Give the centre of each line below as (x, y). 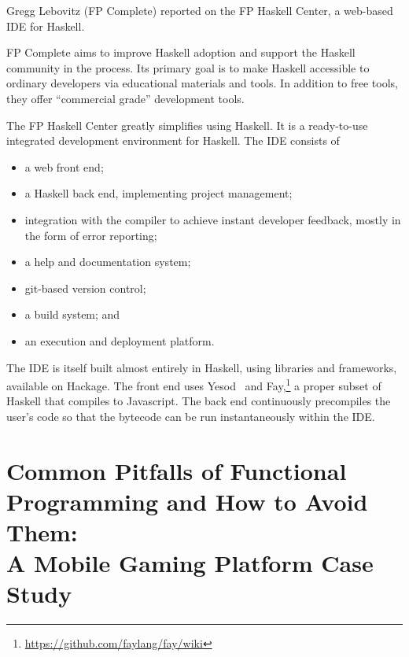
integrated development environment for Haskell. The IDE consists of (173, 140)
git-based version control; (85, 288)
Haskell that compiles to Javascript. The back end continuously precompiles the (199, 401)
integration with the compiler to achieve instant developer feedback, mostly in (213, 219)
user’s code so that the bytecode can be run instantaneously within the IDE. (191, 416)
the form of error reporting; (91, 235)
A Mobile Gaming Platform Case (190, 563)
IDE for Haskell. (46, 26)
